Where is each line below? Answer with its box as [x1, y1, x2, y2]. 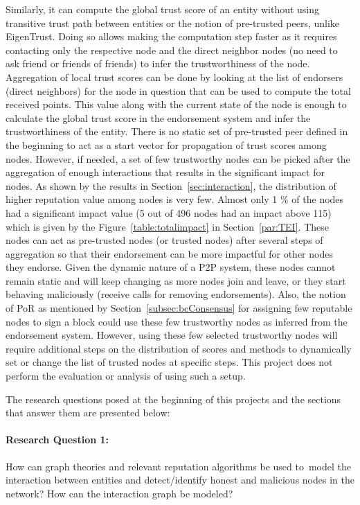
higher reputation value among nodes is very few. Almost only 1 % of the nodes [6, 192, 344, 206]
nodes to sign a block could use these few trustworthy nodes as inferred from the [6, 314, 348, 328]
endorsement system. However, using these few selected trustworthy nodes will [6, 328, 338, 342]
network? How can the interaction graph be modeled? [6, 486, 233, 500]
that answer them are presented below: [6, 405, 170, 420]
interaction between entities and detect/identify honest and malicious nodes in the [6, 472, 354, 487]
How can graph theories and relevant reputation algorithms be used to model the [6, 459, 351, 473]
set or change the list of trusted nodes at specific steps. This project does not [6, 355, 333, 369]
